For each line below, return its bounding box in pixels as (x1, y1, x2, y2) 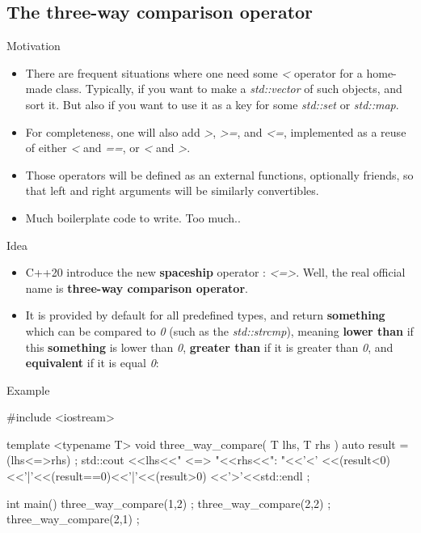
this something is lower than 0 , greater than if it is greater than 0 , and (25, 338, 394, 355)
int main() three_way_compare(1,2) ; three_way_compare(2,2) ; (6, 494, 331, 511)
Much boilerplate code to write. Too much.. (25, 209, 241, 226)
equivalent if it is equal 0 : (25, 354, 159, 371)
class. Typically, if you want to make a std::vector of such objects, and (56, 80, 402, 97)
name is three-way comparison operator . (25, 279, 248, 296)
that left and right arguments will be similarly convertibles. (25, 182, 319, 199)
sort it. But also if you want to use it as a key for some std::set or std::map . (25, 95, 399, 112)
